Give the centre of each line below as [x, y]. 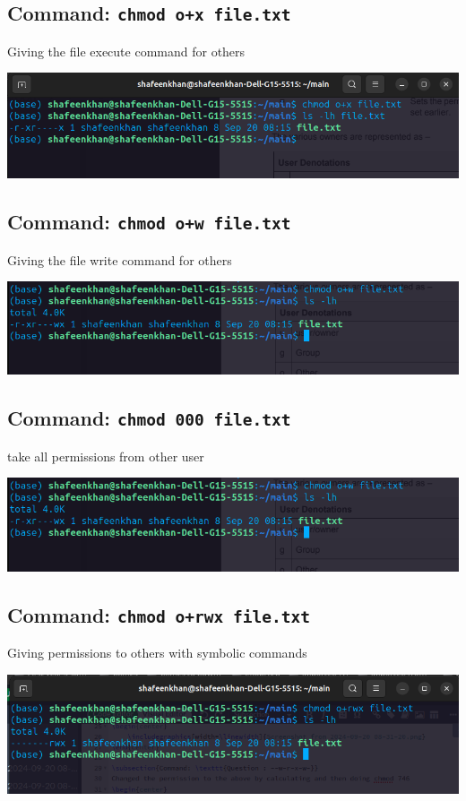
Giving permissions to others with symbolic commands [157, 652]
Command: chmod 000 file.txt [149, 418]
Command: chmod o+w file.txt [149, 222]
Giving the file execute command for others [126, 51]
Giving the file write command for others [120, 259]
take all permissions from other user [106, 456]
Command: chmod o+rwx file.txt [159, 614]
